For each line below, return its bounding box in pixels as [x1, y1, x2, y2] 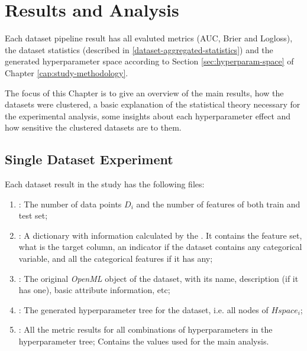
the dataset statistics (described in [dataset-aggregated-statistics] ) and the [5, 43, 273, 56]
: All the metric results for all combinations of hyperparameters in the [18, 323, 273, 336]
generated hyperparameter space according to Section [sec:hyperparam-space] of [5, 55, 294, 67]
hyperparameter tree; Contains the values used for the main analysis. [18, 335, 269, 347]
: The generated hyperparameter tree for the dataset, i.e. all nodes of [18, 303, 269, 316]
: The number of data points [18, 197, 122, 210]
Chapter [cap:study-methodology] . [5, 66, 128, 79]
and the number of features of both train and [136, 197, 300, 210]
